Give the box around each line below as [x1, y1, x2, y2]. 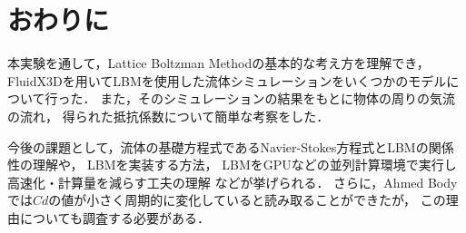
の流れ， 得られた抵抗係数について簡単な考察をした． [7, 106, 330, 125]
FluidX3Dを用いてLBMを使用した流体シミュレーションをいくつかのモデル [7, 71, 447, 90]
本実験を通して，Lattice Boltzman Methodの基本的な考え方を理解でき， [7, 53, 430, 73]
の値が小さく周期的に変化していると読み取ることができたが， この [48, 190, 446, 209]
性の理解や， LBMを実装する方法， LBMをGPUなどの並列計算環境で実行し [7, 155, 457, 174]
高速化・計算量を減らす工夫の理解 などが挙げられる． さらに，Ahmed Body [7, 172, 458, 191]
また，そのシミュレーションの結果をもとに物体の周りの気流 [100, 89, 456, 108]
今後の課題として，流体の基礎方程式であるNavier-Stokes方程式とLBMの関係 [7, 137, 454, 156]
